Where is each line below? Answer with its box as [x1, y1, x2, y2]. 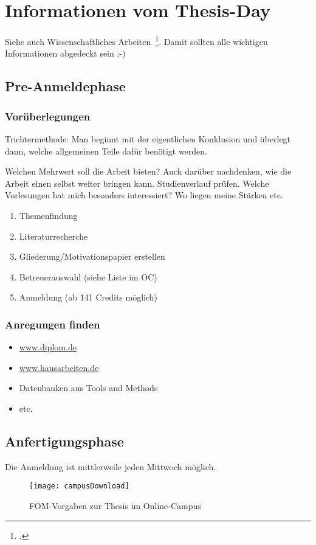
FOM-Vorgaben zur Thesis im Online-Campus [29, 499, 201, 512]
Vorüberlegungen [5, 108, 91, 123]
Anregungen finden [5, 316, 100, 332]
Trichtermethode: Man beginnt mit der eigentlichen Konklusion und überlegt [5, 132, 291, 145]
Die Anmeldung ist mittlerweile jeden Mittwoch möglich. [5, 460, 216, 473]
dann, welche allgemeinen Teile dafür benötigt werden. [5, 144, 207, 157]
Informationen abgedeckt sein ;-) [5, 47, 126, 60]
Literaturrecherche [19, 229, 88, 242]
